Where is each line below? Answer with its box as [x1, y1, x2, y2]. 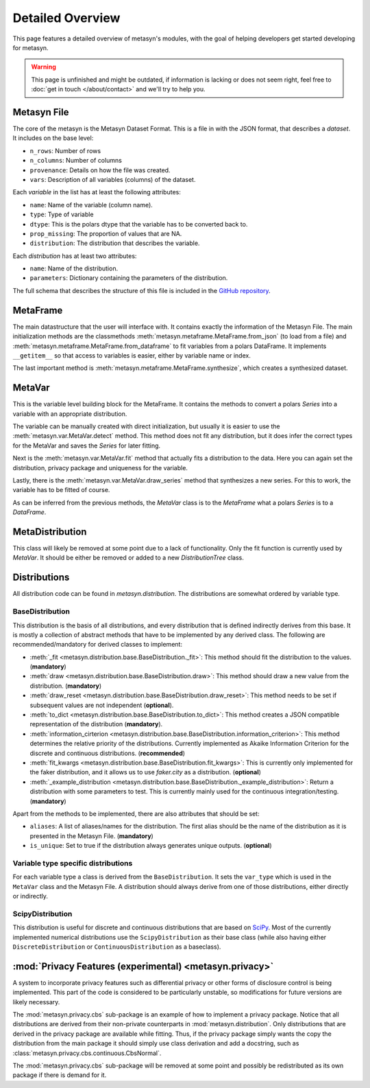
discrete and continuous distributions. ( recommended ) [29, 749, 185, 757]
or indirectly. [12, 892, 48, 901]
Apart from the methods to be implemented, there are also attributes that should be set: [12, 809, 260, 818]
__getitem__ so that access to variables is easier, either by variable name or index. [12, 351, 251, 360]
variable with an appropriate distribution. [12, 409, 127, 418]
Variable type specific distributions [12, 858, 133, 868]
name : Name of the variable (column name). [29, 200, 153, 209]
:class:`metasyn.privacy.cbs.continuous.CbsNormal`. [12, 1049, 162, 1057]
